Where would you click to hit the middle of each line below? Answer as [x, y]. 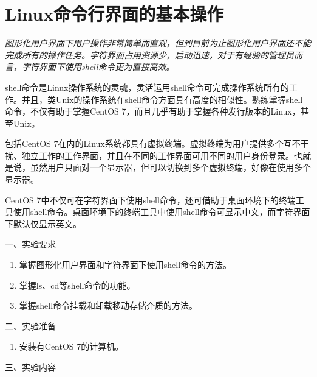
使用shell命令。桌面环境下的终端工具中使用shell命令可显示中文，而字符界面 [162, 212]
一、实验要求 [30, 244]
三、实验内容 [30, 367]
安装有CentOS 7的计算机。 [71, 346]
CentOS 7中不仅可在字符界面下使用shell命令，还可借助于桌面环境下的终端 [150, 199]
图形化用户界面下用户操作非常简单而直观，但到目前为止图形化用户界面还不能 [158, 43]
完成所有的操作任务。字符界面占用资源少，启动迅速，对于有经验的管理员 [149, 55]
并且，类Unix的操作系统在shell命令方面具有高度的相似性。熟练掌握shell [162, 99]
